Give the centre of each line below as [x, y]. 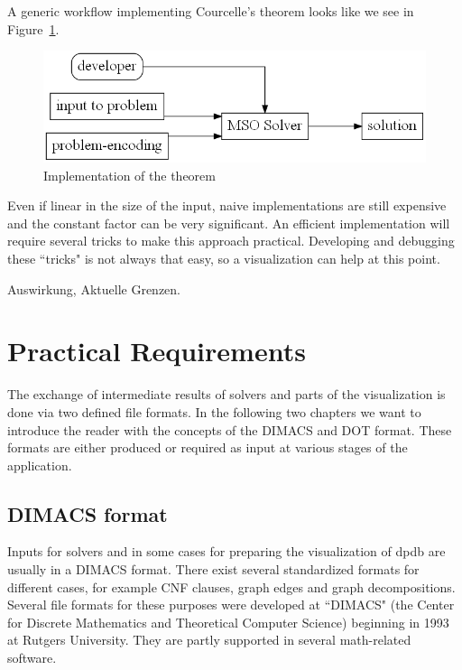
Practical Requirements [157, 351]
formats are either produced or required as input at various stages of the [208, 447]
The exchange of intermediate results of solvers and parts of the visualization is [226, 394]
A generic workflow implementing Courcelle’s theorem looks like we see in [211, 11]
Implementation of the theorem [129, 175]
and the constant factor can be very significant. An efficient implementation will [229, 223]
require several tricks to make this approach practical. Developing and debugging [231, 241]
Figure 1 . [33, 28]
